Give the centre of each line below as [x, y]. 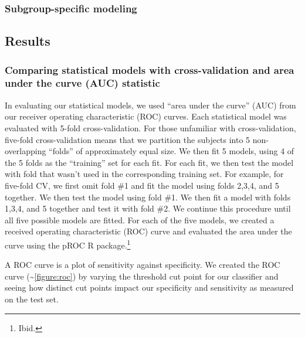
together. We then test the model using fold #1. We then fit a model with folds [148, 197]
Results [28, 41]
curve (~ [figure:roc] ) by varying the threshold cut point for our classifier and [142, 276]
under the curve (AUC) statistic [82, 83]
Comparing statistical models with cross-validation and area [150, 69]
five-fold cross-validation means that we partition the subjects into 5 [128, 139]
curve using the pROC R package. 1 [68, 244]
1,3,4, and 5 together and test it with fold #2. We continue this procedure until [148, 208]
